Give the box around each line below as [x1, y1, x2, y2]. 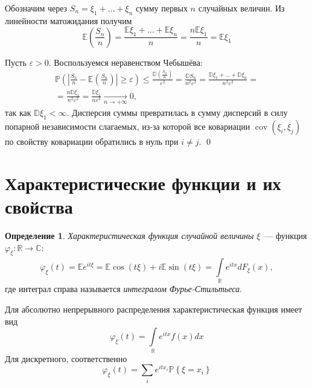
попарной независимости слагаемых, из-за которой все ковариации [5, 120, 250, 133]
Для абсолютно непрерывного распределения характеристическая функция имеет [5, 303, 302, 316]
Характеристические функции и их [5, 170, 281, 195]
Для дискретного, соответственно [5, 352, 127, 364]
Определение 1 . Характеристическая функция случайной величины [5, 229, 254, 241]
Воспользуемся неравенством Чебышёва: [54, 56, 203, 68]
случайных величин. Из [198, 2, 285, 14]
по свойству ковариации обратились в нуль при [5, 135, 179, 148]
